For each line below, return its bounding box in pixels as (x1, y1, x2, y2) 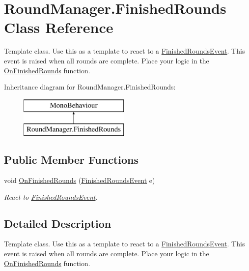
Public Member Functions (4, 152, 138, 167)
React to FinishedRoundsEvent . (4, 191, 98, 202)
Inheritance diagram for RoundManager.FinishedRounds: (4, 82, 176, 92)
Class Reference (4, 17, 113, 37)
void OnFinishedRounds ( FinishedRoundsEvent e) (4, 175, 155, 185)
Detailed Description (4, 215, 111, 231)
